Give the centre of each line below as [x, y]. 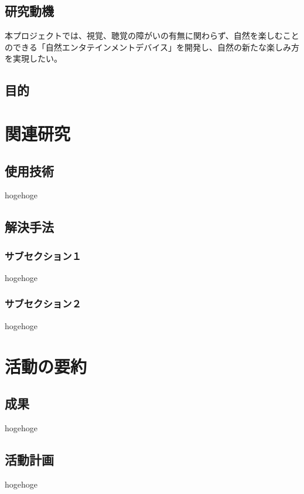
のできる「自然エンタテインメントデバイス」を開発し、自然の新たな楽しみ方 [152, 47]
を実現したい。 [33, 58]
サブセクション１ [43, 256]
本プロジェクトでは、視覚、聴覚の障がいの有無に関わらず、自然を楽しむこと [152, 35]
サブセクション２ [43, 304]
